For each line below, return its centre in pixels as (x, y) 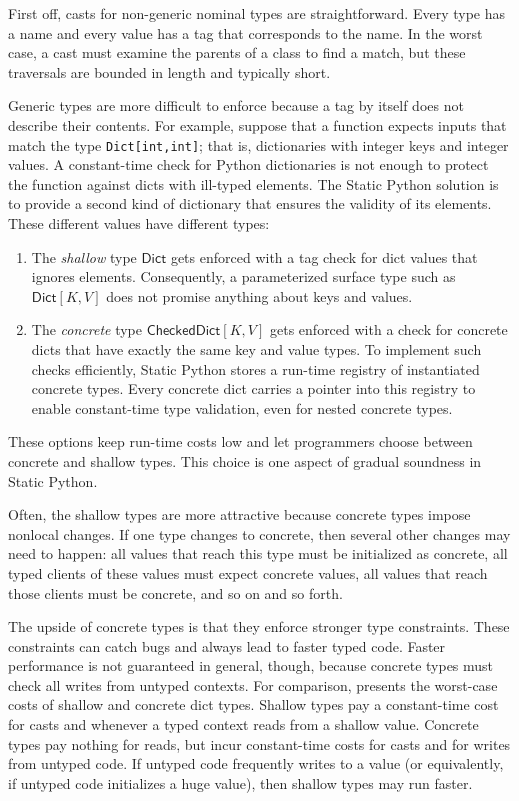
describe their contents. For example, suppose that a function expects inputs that (257, 124)
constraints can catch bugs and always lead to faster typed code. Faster (227, 645)
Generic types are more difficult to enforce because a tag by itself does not (236, 105)
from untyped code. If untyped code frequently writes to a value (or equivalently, (256, 763)
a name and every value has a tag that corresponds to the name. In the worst (245, 32)
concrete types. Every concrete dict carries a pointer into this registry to (253, 388)
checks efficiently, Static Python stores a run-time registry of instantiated (255, 368)
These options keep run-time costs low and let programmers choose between (240, 441)
